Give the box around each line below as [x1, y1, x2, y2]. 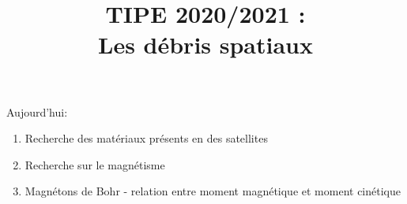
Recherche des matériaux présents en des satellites [24, 130, 268, 147]
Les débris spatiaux [98, 28, 313, 61]
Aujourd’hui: [6, 103, 68, 120]
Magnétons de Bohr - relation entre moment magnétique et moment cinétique [24, 183, 401, 199]
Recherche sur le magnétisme [24, 156, 165, 172]
